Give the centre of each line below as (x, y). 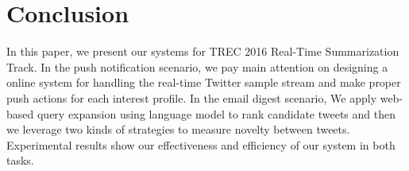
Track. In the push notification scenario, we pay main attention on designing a (197, 66)
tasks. (20, 160)
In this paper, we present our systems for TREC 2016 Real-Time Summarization (203, 51)
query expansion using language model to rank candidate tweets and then (216, 113)
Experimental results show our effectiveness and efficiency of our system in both (201, 144)
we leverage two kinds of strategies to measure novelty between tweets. (178, 129)
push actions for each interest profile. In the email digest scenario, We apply (192, 97)
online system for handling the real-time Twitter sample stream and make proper (204, 82)
